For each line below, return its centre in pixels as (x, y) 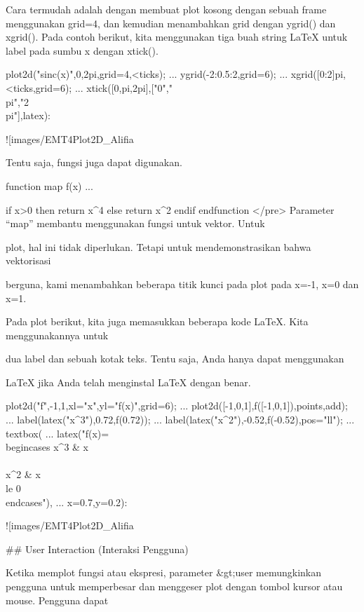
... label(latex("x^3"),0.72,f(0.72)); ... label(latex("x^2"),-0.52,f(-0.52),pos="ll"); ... (180, 420)
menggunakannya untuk (57, 335)
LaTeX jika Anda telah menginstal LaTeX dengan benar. (128, 382)
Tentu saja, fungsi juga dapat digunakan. (94, 162)
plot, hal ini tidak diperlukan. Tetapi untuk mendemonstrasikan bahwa (159, 246)
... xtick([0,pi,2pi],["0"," (123, 87)
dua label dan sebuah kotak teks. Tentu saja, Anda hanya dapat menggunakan (175, 359)
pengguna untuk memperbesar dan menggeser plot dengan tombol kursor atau (174, 586)
